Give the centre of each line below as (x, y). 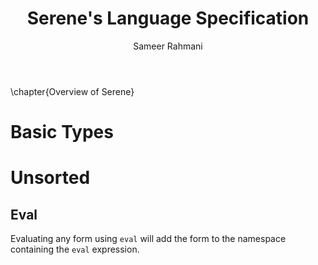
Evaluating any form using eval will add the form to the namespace (148, 239)
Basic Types (62, 132)
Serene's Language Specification (168, 18)
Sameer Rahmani (168, 46)
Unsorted (50, 178)
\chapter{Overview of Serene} (72, 91)
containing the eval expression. (75, 249)
